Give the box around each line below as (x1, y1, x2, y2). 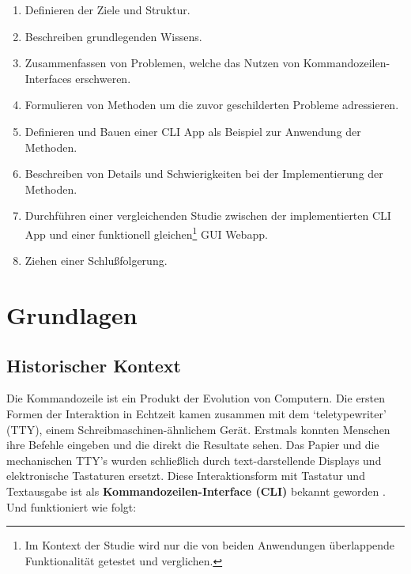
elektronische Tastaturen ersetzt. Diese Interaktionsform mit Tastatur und (6, 467, 365, 484)
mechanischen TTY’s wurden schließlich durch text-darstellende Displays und (6, 451, 382, 468)
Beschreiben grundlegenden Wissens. (25, 28, 202, 44)
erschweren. (75, 70, 131, 86)
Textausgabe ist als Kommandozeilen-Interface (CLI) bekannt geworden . (6, 482, 386, 499)
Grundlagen (6, 298, 138, 330)
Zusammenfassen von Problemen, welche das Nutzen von (25, 55, 300, 71)
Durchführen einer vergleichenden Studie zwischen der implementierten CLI (25, 207, 391, 224)
